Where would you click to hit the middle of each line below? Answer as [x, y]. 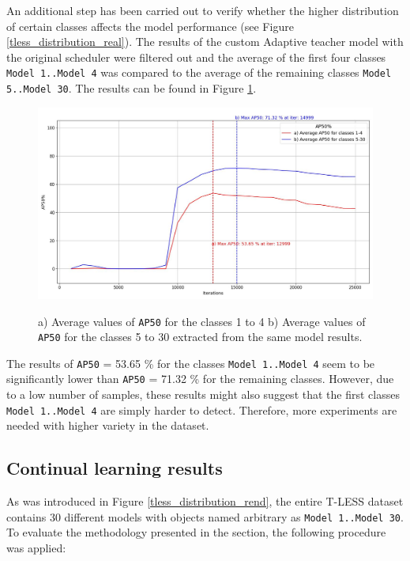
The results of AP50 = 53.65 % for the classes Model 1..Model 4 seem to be [191, 363]
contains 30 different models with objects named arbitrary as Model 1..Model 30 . [205, 516]
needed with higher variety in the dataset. [108, 425]
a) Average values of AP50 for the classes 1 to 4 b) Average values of [202, 321]
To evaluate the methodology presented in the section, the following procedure [196, 532]
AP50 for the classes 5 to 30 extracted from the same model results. [200, 337]
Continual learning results [115, 468]
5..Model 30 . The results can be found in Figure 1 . [132, 88]
